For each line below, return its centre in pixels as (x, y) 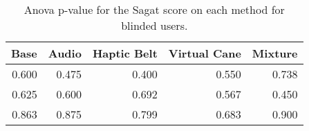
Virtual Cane (205, 53)
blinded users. (154, 25)
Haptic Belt (125, 53)
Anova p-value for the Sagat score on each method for (154, 9)
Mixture (275, 53)
